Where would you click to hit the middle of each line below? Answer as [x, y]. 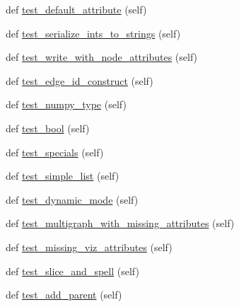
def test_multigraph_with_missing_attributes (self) [120, 223]
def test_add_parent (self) [64, 295]
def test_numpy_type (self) [66, 104]
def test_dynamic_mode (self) [72, 199]
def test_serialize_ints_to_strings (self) [93, 33]
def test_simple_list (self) [63, 176]
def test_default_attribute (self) [76, 9]
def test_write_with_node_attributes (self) [102, 57]
